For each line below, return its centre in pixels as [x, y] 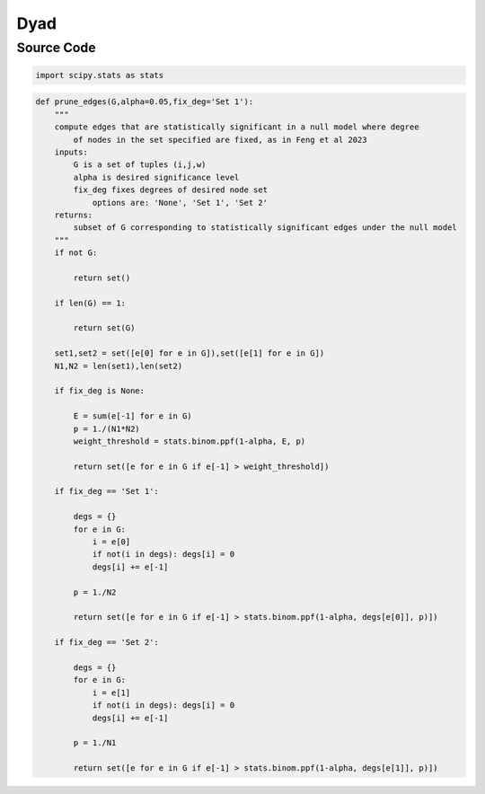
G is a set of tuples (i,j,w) [140, 165]
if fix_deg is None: [100, 391]
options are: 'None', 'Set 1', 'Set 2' [180, 203]
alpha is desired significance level [156, 177]
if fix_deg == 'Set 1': [106, 491]
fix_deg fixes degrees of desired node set [171, 190]
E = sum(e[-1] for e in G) [132, 416]
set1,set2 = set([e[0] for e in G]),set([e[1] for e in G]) [190, 353]
